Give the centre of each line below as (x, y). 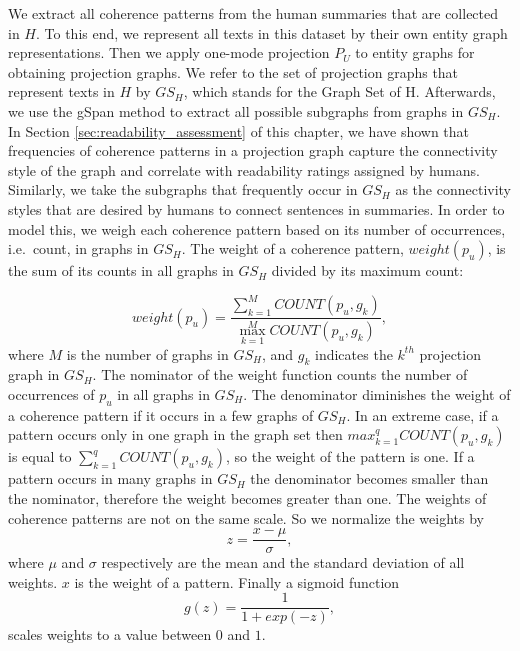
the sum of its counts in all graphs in (121, 270)
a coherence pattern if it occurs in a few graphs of (161, 414)
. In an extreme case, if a (422, 414)
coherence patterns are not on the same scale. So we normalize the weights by (246, 517)
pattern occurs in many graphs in (110, 478)
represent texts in (61, 91)
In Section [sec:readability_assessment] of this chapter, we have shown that (239, 130)
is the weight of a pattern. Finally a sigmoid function (237, 581)
